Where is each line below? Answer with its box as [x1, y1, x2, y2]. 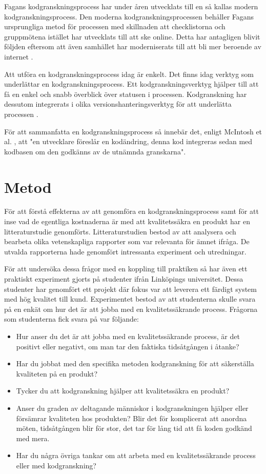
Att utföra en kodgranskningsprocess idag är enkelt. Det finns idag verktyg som [4, 68, 254, 79]
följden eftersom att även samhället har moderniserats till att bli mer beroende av [4, 41, 261, 52]
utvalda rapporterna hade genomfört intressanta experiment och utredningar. [4, 246, 247, 256]
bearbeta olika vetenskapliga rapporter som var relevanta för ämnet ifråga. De [4, 236, 250, 247]
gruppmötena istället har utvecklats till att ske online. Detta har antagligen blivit [4, 31, 260, 42]
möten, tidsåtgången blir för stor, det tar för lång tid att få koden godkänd [16, 423, 252, 433]
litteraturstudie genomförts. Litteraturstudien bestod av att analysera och [4, 226, 236, 236]
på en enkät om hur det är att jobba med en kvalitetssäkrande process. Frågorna [4, 303, 258, 314]
